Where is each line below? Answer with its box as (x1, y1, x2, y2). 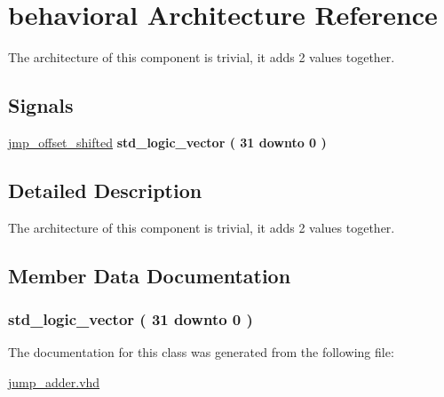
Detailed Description (8, 176, 202, 203)
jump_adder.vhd (8, 372, 100, 391)
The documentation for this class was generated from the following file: (8, 343, 394, 361)
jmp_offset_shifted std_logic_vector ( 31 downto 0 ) (8, 132, 327, 151)
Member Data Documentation (8, 261, 291, 289)
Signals (8, 91, 74, 119)
